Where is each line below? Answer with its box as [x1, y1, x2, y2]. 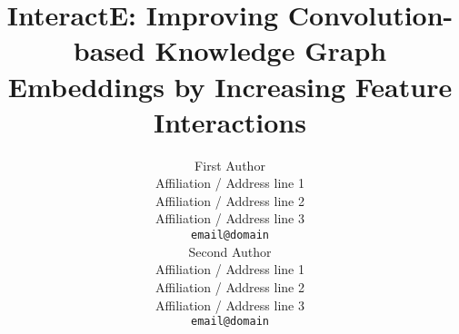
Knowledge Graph [155, 32, 387, 69]
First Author [195, 155, 265, 174]
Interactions [154, 103, 306, 140]
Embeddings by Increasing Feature [7, 67, 453, 104]
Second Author [188, 241, 272, 260]
